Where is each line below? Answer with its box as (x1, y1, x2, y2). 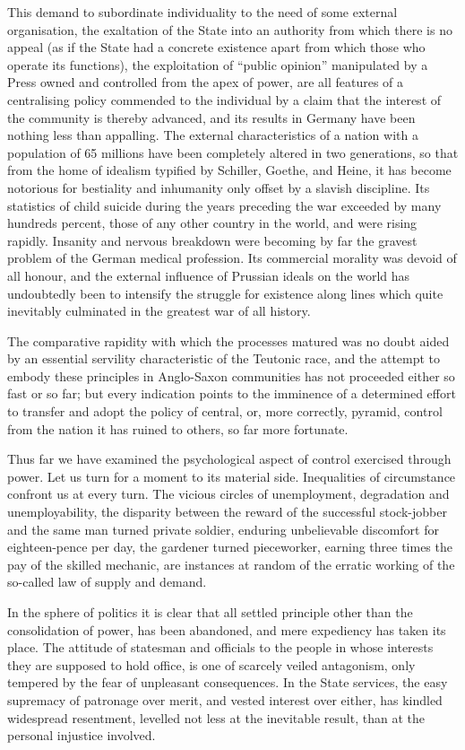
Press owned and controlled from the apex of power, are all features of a (7, 73, 404, 92)
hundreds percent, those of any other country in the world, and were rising (7, 214, 418, 232)
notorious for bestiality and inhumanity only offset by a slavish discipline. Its (7, 178, 430, 196)
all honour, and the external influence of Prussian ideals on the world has (7, 266, 410, 284)
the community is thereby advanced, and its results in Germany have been (7, 108, 416, 126)
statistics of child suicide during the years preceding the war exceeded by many (7, 196, 442, 214)
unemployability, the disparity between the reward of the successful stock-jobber (7, 502, 447, 521)
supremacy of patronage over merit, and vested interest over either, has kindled (7, 690, 443, 709)
